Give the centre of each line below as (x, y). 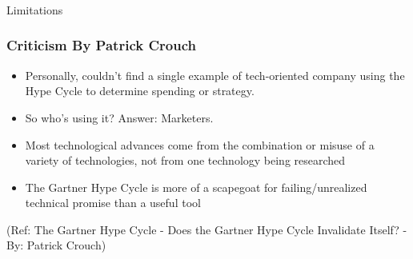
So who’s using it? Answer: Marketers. (119, 117)
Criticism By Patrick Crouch (101, 45)
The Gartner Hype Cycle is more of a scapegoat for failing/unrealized (196, 187)
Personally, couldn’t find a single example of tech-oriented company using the (215, 75)
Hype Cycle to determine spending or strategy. (140, 91)
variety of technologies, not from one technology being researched (185, 160)
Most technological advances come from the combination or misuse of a (200, 144)
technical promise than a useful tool (113, 203)
